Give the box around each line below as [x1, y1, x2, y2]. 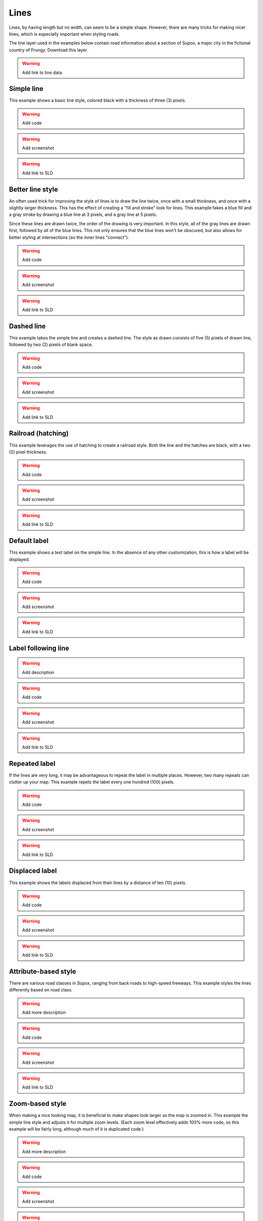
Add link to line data [22, 69, 62, 75]
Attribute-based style [9, 967, 76, 975]
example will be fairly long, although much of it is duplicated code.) [9, 1126, 144, 1132]
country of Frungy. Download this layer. [9, 47, 88, 53]
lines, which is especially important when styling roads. [9, 31, 120, 37]
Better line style [9, 185, 58, 193]
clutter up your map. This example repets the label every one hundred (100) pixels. [9, 779, 175, 785]
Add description [22, 669, 55, 675]
